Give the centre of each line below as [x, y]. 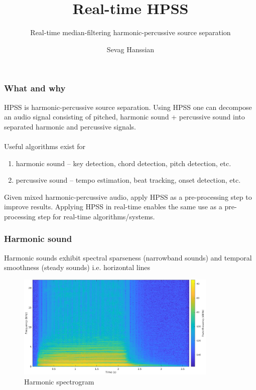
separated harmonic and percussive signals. [70, 126]
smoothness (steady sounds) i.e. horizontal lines [77, 267]
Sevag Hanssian [131, 49]
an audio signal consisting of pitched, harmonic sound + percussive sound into [124, 117]
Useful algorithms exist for [45, 146]
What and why [35, 88]
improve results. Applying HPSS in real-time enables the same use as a [113, 207]
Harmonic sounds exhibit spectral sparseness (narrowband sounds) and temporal [128, 257]
